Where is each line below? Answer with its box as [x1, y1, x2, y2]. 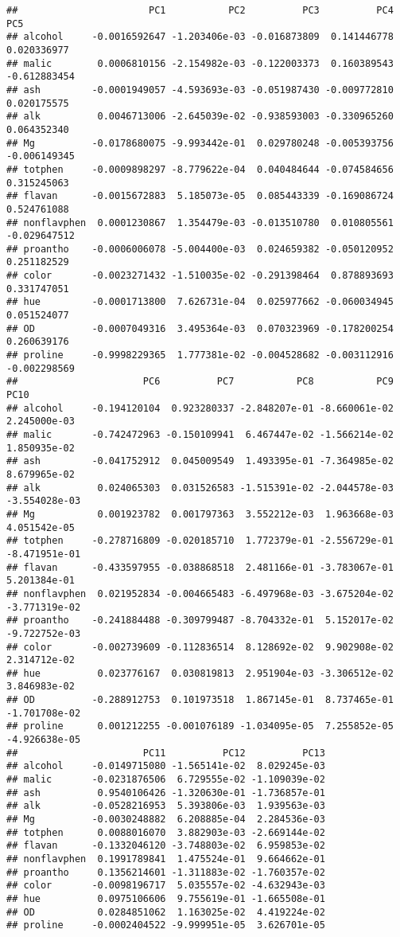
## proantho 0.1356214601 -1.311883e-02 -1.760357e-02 [6, 866, 325, 878]
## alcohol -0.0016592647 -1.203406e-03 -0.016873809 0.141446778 [6, 31, 394, 43]
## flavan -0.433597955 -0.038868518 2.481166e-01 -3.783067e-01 [6, 561, 394, 573]
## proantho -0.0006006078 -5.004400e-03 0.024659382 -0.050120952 [6, 243, 394, 255]
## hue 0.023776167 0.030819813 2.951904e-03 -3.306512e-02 [6, 667, 394, 679]
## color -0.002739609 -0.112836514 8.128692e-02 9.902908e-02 [6, 641, 394, 653]
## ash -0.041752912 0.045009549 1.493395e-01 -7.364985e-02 [6, 455, 394, 467]
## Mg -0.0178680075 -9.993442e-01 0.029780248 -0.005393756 [6, 137, 394, 149]
